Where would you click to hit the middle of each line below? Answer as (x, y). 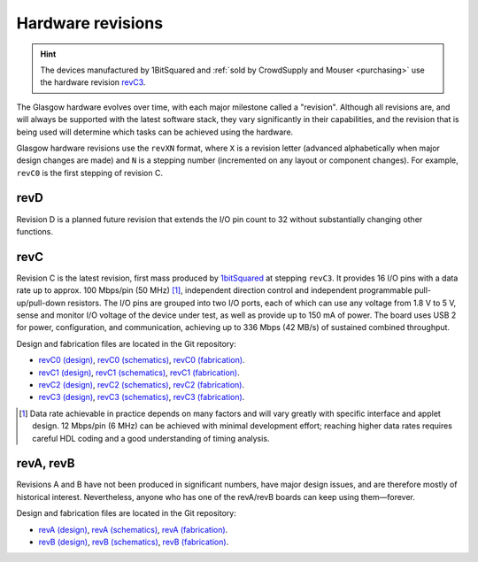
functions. (35, 231)
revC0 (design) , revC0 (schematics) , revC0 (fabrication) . (142, 360)
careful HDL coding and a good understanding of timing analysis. (151, 438)
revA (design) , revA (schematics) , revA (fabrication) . (133, 529)
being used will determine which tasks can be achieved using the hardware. (155, 132)
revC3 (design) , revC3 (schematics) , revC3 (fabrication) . (142, 397)
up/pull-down (41, 303)
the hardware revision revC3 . (93, 82)
